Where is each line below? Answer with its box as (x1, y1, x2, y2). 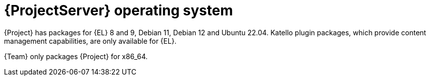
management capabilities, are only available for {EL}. (4, 36, 177, 45)
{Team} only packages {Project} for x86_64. (4, 52, 148, 61)
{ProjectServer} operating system (4, 2, 233, 19)
